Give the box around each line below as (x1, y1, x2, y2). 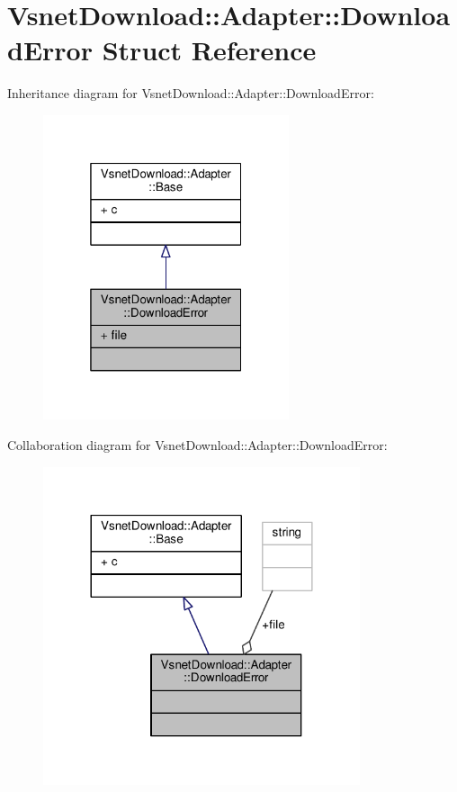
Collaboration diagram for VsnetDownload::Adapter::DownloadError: (7, 435, 388, 454)
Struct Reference (102, 31, 317, 68)
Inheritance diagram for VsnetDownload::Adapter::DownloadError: (7, 84, 374, 103)
